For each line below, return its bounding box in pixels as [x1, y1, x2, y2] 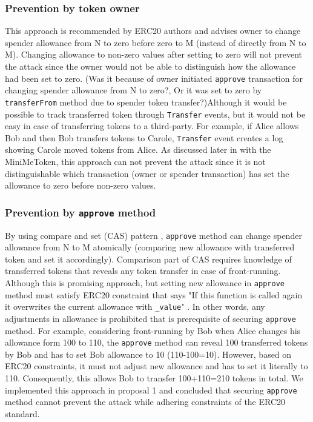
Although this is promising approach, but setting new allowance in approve [5, 276, 285, 289]
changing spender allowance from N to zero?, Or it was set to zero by [5, 84, 262, 96]
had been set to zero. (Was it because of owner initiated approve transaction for [5, 72, 303, 84]
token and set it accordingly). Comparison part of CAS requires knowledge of [5, 252, 292, 265]
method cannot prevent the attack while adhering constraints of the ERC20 [5, 395, 286, 408]
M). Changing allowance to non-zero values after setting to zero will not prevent [5, 48, 303, 61]
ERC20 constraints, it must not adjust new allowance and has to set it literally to [5, 360, 308, 372]
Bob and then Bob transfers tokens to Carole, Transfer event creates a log [5, 131, 283, 144]
